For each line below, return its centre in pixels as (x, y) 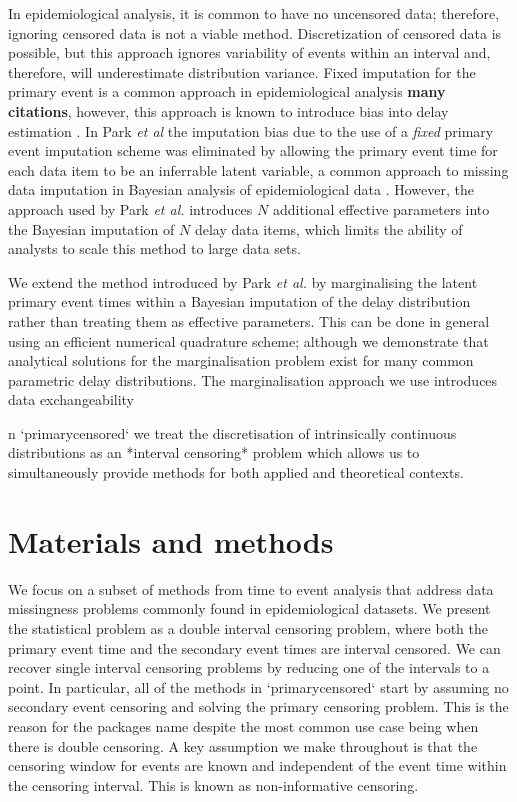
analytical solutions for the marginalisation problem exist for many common (241, 360)
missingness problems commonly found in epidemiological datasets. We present (249, 608)
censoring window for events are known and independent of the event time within (257, 765)
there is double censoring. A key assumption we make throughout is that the (243, 745)
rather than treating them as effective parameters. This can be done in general (249, 320)
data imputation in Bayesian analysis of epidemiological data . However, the (241, 189)
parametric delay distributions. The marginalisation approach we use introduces (253, 379)
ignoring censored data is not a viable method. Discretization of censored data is (255, 32)
